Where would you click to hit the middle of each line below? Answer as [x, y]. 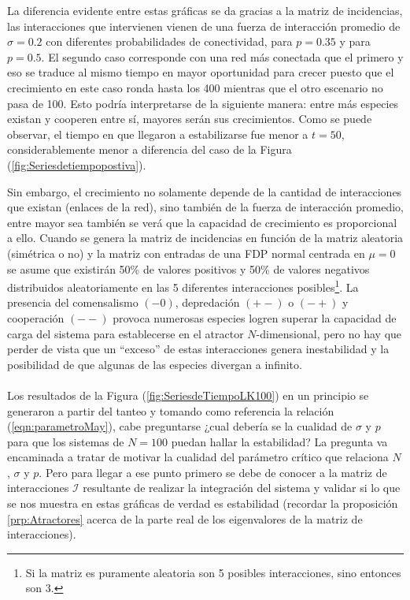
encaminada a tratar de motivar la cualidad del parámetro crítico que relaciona [198, 457]
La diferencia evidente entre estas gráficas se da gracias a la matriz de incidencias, [205, 10]
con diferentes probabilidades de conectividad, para [169, 41]
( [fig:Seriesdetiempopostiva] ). [77, 164]
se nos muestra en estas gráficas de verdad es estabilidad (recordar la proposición [203, 503]
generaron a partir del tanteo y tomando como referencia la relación [171, 410]
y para [355, 41]
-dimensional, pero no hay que [329, 333]
